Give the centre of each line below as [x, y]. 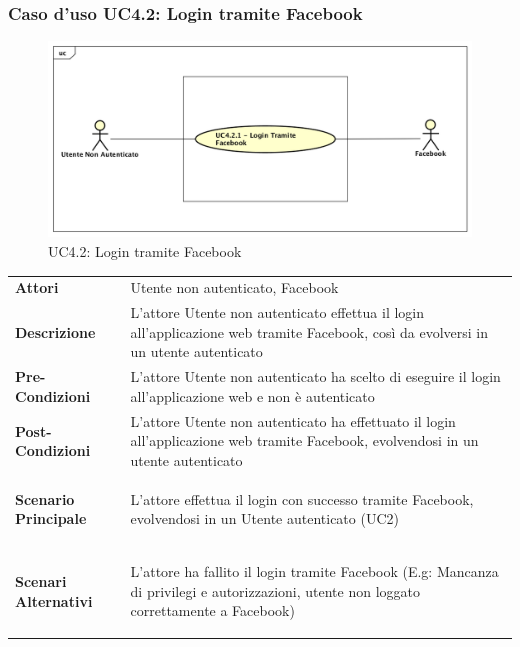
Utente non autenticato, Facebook [234, 287]
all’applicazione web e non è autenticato [252, 395]
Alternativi [54, 600]
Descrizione [55, 331]
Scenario [45, 498]
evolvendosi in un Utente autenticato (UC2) [264, 518]
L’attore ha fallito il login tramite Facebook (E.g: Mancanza [314, 571]
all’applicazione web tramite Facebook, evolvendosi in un [304, 440]
